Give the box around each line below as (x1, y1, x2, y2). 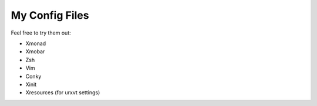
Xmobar (25, 48, 45, 55)
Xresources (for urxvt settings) (25, 89, 100, 96)
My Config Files (11, 9, 89, 22)
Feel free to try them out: (11, 29, 72, 36)
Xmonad (25, 40, 46, 47)
